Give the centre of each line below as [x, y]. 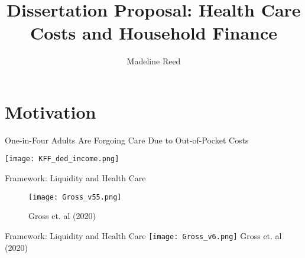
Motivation [51, 111]
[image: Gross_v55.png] [75, 197]
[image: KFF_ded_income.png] [62, 159]
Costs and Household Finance [154, 33]
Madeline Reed [154, 61]
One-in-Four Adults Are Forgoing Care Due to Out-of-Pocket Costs [127, 140]
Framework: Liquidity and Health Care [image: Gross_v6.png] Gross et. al [143, 235]
